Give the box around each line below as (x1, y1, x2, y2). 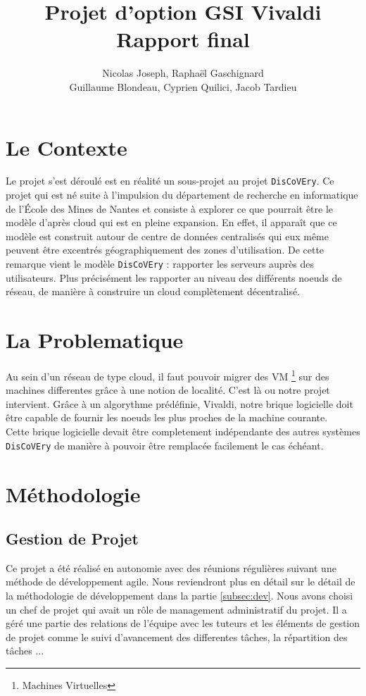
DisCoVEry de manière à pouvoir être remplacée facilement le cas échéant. (6, 437, 324, 452)
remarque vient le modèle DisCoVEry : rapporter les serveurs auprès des (6, 256, 315, 271)
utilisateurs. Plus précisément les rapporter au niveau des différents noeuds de (6, 270, 342, 285)
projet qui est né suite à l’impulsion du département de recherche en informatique (6, 187, 358, 202)
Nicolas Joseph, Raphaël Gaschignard (102, 66, 264, 80)
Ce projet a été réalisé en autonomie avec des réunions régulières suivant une (6, 560, 336, 575)
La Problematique (6, 325, 184, 354)
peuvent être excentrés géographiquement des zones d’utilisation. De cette (6, 242, 324, 257)
